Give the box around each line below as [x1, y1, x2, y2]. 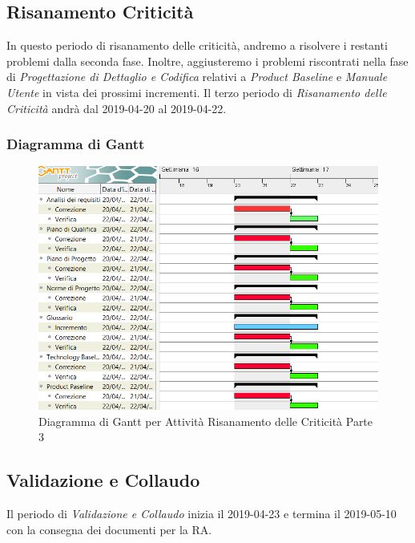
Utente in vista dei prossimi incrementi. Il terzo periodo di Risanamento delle [6, 83, 387, 100]
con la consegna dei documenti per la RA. [6, 521, 212, 537]
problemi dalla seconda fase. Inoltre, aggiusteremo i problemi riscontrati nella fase [6, 52, 409, 69]
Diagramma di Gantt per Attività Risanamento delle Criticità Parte [38, 412, 373, 429]
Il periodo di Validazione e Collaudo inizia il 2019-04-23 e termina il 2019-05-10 [6, 505, 397, 521]
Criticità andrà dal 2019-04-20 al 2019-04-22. [6, 99, 227, 116]
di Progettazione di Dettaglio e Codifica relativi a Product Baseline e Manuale [6, 68, 388, 85]
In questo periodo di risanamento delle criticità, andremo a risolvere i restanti [6, 37, 388, 54]
